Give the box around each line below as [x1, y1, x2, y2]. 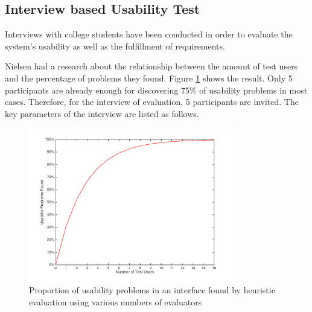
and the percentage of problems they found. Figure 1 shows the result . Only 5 [5, 71, 293, 84]
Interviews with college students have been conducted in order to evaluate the [5, 28, 293, 40]
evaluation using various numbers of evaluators [29, 295, 202, 308]
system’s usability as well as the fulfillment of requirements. [5, 39, 225, 52]
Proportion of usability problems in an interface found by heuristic [29, 284, 275, 296]
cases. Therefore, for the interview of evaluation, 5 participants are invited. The [5, 95, 299, 108]
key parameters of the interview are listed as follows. [5, 107, 199, 119]
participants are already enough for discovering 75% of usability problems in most [5, 83, 308, 96]
